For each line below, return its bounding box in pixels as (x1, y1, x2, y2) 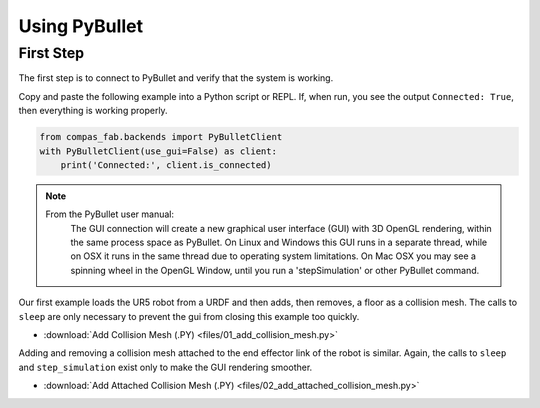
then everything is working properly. (18, 105, 169, 117)
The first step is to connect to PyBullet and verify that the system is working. (18, 72, 334, 84)
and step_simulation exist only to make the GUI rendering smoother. (18, 361, 313, 373)
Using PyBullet (18, 15, 144, 37)
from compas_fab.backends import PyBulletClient (39, 131, 283, 143)
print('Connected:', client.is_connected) (60, 159, 272, 170)
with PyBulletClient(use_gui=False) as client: (39, 145, 277, 157)
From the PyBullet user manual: (45, 208, 175, 220)
